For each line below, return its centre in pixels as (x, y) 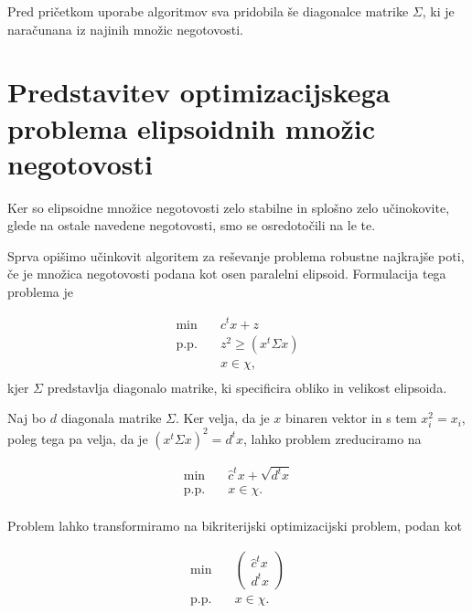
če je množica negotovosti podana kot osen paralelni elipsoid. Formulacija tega (227, 274)
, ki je (438, 11)
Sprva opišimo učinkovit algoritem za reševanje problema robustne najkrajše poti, (236, 255)
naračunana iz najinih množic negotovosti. (125, 29)
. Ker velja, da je (222, 418)
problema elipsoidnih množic (191, 127)
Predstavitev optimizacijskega (199, 92)
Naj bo (27, 418)
